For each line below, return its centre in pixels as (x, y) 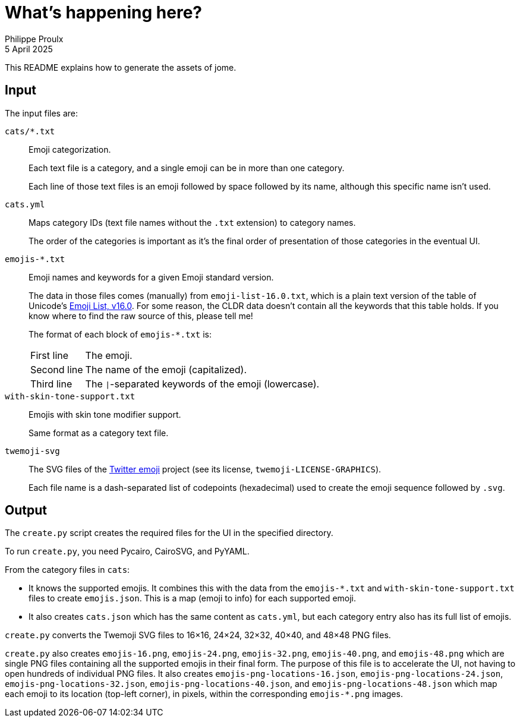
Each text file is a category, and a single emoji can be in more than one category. (187, 168)
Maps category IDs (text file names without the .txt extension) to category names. (192, 222)
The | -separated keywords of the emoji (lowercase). (202, 384)
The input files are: (41, 113)
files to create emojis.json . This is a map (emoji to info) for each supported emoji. (193, 598)
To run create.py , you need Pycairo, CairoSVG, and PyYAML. (127, 551)
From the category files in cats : (67, 570)
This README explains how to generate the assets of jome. (121, 67)
